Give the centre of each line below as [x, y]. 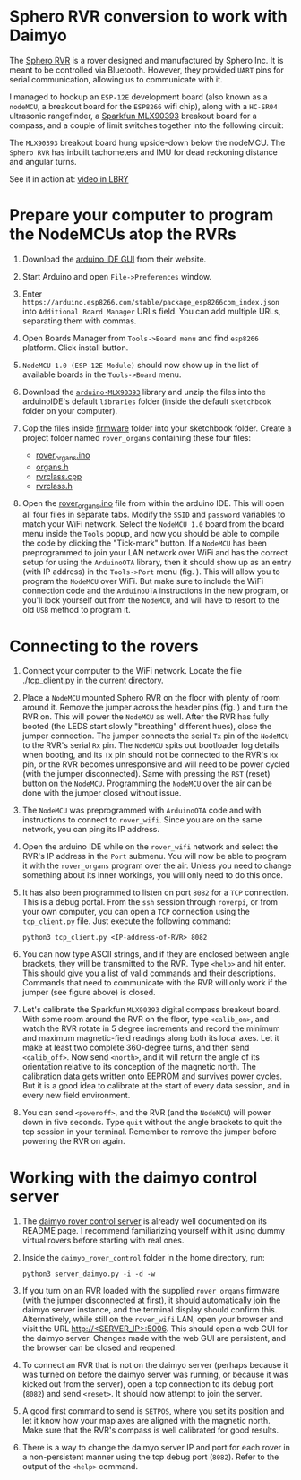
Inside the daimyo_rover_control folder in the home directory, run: [144, 1258]
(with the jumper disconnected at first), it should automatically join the [151, 1300]
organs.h [52, 467]
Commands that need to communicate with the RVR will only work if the [155, 983]
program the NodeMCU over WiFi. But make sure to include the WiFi [143, 581]
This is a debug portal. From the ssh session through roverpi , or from [150, 902]
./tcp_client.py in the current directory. [93, 680]
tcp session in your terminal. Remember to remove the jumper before [149, 1132]
